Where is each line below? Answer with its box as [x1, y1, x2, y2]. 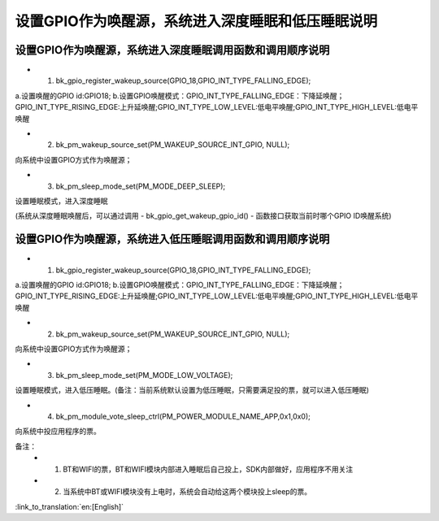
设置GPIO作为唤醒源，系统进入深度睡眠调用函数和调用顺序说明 [15, 43, 330, 57]
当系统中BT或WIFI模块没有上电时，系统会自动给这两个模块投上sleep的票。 [63, 487, 312, 497]
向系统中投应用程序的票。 [15, 427, 101, 436]
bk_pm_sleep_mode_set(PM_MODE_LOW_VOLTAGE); [55, 370, 233, 380]
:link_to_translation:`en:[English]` [15, 501, 124, 511]
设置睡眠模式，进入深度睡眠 [15, 196, 108, 206]
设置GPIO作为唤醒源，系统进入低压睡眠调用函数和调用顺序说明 [15, 232, 330, 246]
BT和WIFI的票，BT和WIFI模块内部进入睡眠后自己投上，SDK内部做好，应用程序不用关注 [63, 464, 354, 474]
